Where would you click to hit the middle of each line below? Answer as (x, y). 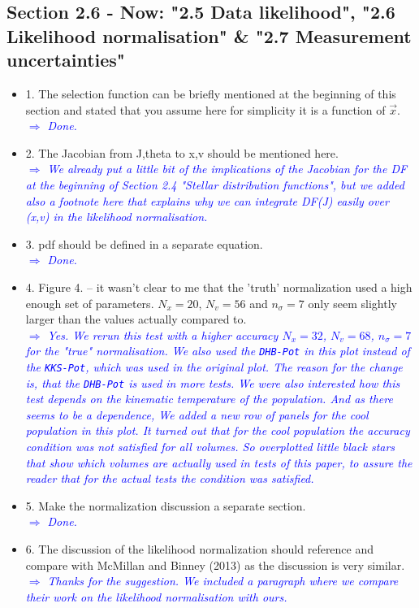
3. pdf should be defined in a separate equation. (144, 243)
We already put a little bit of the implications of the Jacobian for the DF (227, 169)
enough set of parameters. (90, 303)
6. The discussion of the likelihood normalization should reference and (200, 549)
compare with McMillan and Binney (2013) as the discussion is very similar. (215, 565)
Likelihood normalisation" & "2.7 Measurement (209, 35)
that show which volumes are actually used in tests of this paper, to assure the (219, 462)
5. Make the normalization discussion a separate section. (166, 505)
